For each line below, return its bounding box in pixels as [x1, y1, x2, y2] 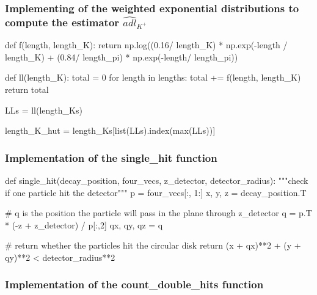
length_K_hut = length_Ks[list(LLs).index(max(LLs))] [5, 124, 216, 137]
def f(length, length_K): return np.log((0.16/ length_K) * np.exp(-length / [5, 38, 288, 51]
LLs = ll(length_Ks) [5, 103, 82, 116]
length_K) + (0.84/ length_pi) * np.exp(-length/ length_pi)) [5, 50, 238, 63]
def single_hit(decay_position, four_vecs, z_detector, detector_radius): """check [5, 173, 308, 186]
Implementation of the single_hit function [5, 150, 217, 165]
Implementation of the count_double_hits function [5, 277, 264, 292]
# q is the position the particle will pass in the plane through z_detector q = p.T [5, 206, 312, 219]
